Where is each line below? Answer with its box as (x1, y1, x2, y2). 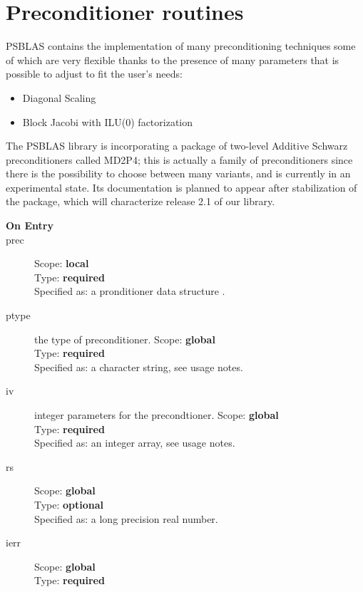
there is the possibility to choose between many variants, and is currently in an (6, 166, 351, 181)
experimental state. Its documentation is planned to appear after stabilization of (6, 180, 357, 194)
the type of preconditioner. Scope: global (34, 331, 215, 346)
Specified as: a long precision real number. (34, 511, 218, 526)
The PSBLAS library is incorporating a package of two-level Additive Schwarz (6, 138, 348, 153)
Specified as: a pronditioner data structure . (34, 284, 225, 298)
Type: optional (34, 497, 104, 511)
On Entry (6, 218, 53, 233)
